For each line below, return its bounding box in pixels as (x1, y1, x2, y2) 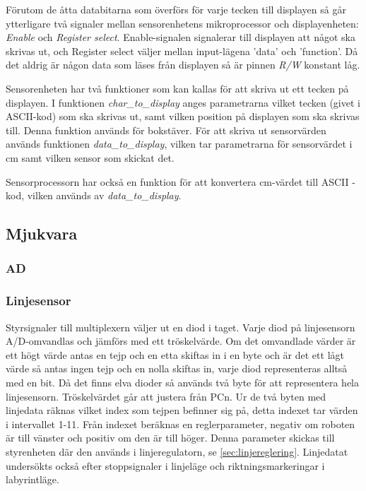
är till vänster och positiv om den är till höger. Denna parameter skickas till (6, 430, 335, 445)
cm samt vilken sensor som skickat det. (6, 150, 175, 165)
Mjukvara (6, 223, 78, 244)
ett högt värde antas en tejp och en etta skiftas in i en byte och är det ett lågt (6, 347, 344, 362)
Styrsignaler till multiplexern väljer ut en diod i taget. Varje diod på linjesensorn (6, 319, 355, 334)
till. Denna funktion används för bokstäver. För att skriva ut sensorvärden (6, 122, 326, 137)
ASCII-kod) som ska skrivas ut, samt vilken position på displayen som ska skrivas (6, 109, 360, 124)
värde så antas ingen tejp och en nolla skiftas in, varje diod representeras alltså (6, 361, 348, 376)
